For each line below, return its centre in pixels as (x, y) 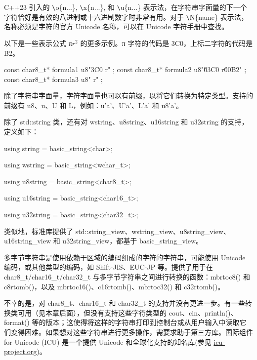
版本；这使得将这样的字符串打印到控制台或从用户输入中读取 (143, 322)
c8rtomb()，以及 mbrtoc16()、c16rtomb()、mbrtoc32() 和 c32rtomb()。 (114, 286)
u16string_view (28, 241)
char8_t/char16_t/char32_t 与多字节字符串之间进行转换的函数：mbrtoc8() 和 (127, 277)
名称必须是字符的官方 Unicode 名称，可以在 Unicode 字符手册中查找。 (116, 26)
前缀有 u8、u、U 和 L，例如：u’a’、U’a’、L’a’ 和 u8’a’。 (94, 105)
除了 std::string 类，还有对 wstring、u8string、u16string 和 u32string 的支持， (126, 122)
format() (17, 322)
